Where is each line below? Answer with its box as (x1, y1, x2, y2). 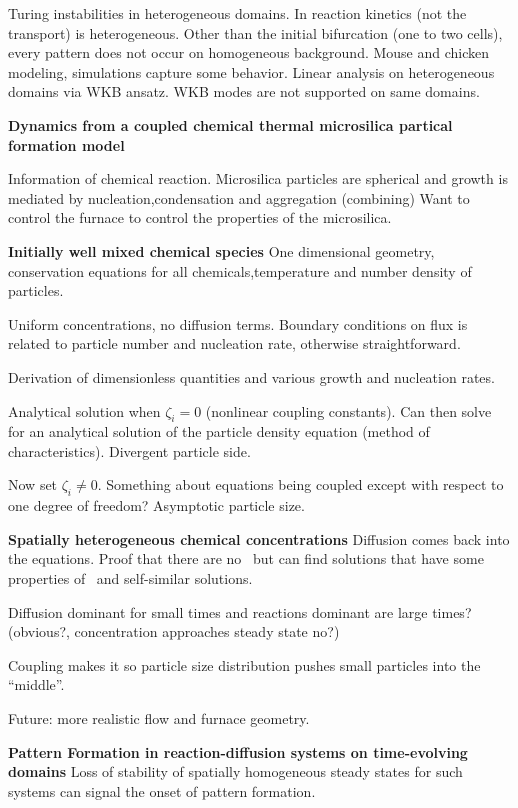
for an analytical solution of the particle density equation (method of (8, 421, 430, 442)
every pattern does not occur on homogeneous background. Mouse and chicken (8, 42, 490, 63)
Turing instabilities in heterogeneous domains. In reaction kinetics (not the (8, 3, 467, 23)
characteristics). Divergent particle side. (8, 440, 251, 461)
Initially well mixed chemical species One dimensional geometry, (8, 240, 435, 261)
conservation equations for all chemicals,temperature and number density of (8, 260, 472, 281)
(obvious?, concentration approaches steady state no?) (8, 621, 340, 642)
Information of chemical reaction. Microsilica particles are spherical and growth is (8, 168, 508, 189)
